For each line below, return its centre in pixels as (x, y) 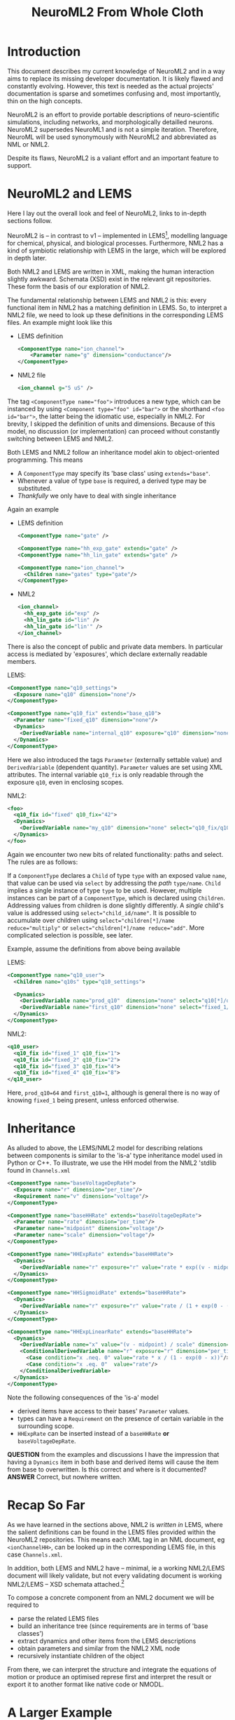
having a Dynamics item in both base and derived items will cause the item (113, 1462)
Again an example (33, 509)
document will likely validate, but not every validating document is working (115, 1575)
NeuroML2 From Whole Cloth (117, 12)
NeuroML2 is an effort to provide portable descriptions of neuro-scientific (113, 114)
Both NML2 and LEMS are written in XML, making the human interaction (111, 272)
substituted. (35, 488)
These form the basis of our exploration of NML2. (79, 286)
